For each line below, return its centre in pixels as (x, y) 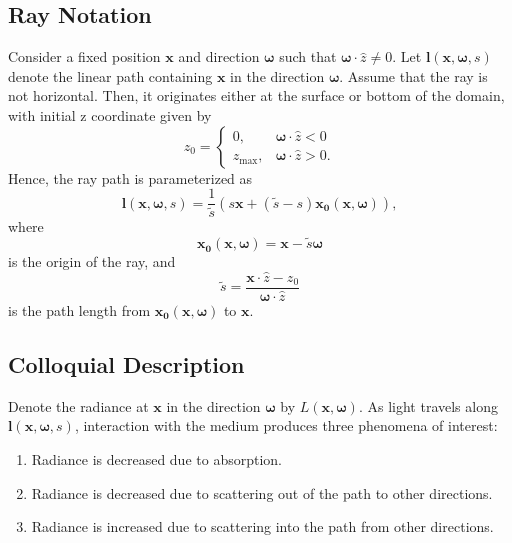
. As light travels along (428, 405)
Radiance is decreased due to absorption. (156, 458)
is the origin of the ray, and (92, 261)
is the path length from (79, 309)
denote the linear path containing (110, 75)
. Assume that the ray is (413, 75)
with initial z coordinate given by (110, 114)
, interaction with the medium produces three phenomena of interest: (286, 425)
